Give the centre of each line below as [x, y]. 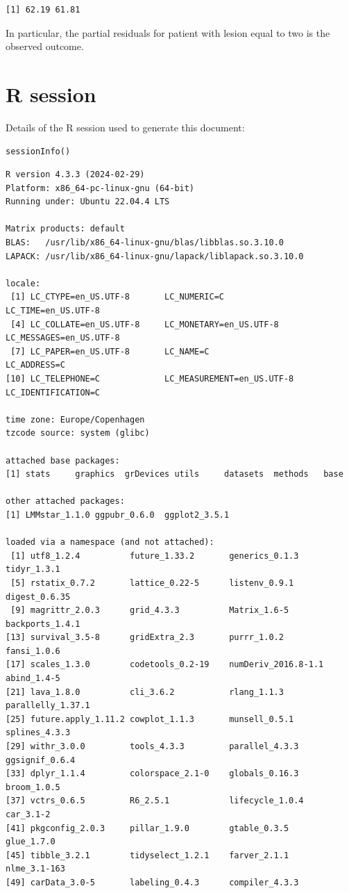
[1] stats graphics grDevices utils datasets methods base [174, 474]
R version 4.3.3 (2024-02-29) [75, 175]
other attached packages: [65, 501]
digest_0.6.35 [38, 597]
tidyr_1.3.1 [33, 570]
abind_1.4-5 [33, 679]
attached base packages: [63, 460]
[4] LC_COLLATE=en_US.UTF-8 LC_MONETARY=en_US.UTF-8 [145, 324]
